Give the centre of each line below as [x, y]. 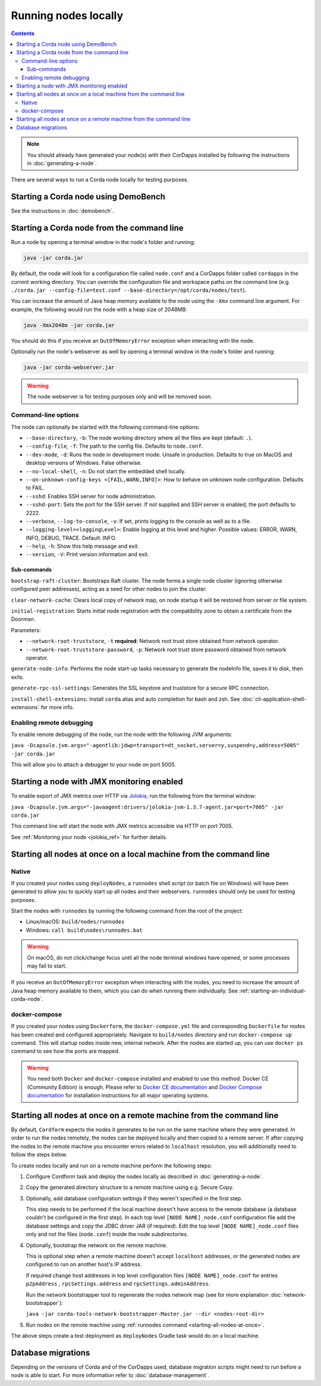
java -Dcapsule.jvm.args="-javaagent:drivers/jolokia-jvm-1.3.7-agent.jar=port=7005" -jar [147, 807]
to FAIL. [35, 488]
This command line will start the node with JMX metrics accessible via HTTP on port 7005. [122, 826]
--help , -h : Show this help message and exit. [82, 546]
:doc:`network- [288, 1294]
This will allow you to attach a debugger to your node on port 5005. [93, 764]
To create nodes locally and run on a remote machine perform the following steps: [111, 1165]
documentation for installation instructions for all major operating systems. [118, 1095]
